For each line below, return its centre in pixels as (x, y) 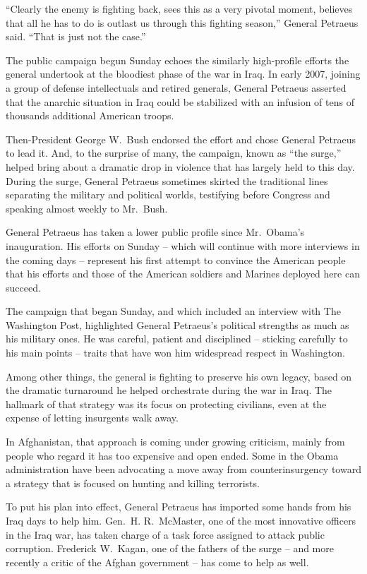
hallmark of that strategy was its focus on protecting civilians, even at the (166, 403)
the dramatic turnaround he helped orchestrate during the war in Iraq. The (169, 390)
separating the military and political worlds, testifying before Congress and (168, 195)
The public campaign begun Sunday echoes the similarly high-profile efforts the (178, 60)
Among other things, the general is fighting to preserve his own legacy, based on (179, 376)
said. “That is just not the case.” (76, 36)
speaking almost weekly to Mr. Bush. (87, 208)
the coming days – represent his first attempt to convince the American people (176, 259)
